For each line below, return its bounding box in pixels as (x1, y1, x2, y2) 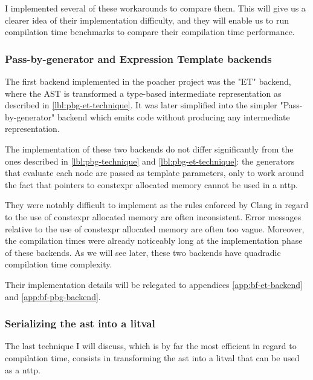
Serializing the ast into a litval (5, 316, 155, 331)
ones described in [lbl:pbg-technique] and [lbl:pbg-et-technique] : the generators (5, 154, 295, 167)
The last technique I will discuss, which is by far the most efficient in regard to (5, 339, 297, 352)
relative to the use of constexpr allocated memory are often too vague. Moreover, (5, 222, 305, 235)
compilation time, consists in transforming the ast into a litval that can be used (5, 351, 300, 364)
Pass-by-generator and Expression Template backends (5, 51, 272, 66)
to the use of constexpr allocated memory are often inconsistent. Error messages (5, 210, 302, 223)
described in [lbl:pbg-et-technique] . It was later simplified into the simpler (5, 99, 277, 111)
